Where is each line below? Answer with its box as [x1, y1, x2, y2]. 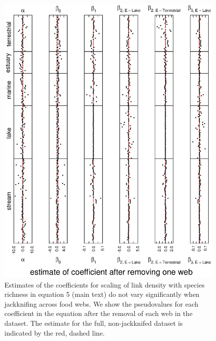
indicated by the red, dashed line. [4, 327, 105, 338]
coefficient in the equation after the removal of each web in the [4, 308, 192, 318]
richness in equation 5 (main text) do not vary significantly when [4, 289, 200, 299]
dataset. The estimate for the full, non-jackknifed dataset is [4, 318, 183, 328]
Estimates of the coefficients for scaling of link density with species [4, 279, 205, 289]
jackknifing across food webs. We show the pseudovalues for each [4, 298, 199, 309]
